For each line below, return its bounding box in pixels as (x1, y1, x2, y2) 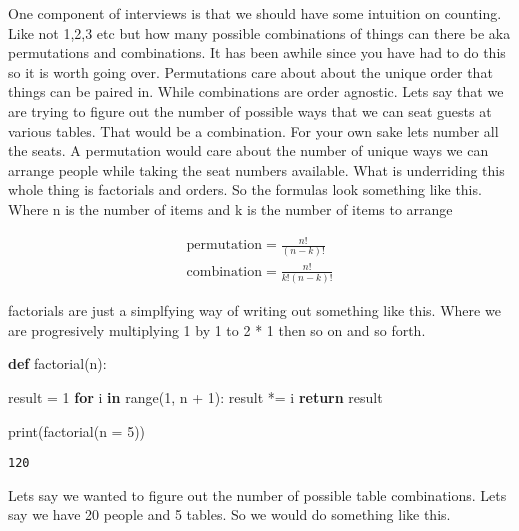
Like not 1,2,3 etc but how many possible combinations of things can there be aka (8, 22, 511, 43)
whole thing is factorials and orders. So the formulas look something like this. (8, 179, 482, 200)
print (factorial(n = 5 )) (8, 420, 146, 441)
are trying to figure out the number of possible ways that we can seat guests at (8, 100, 492, 121)
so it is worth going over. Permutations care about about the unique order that (8, 61, 493, 82)
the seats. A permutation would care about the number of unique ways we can (8, 140, 489, 161)
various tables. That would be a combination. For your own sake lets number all (8, 120, 499, 141)
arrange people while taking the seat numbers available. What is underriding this (8, 159, 505, 180)
